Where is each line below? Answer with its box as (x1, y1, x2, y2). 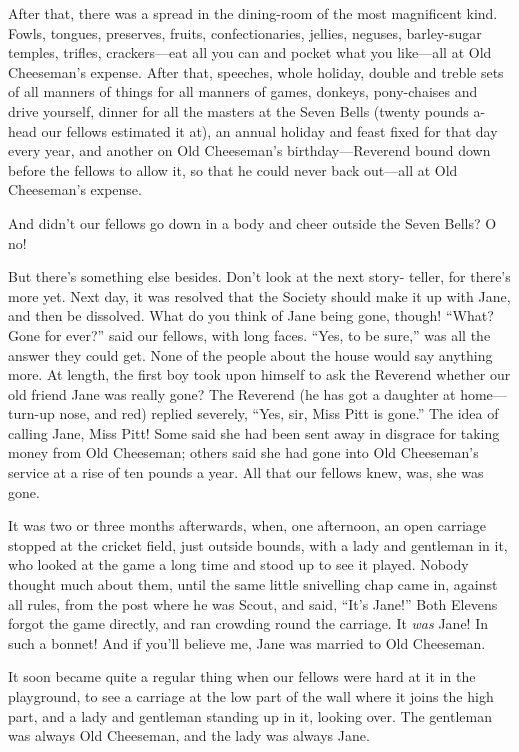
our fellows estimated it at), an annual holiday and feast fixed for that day (41, 120, 498, 141)
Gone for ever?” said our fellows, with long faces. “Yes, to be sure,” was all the (8, 324, 491, 345)
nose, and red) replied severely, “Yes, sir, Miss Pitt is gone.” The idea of (59, 403, 499, 424)
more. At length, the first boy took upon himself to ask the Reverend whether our (8, 364, 511, 385)
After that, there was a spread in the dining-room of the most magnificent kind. (8, 3, 498, 23)
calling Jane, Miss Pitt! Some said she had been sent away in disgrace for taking (8, 422, 500, 443)
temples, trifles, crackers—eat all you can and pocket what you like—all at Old (8, 42, 492, 63)
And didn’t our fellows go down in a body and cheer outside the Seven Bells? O (8, 212, 497, 233)
